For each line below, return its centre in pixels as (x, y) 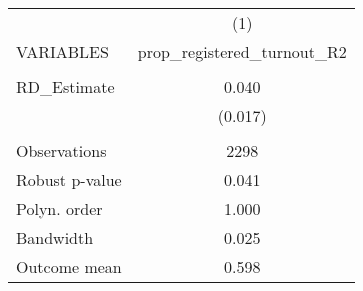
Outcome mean (69, 266)
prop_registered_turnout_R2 (242, 51)
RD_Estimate (65, 86)
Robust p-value (69, 179)
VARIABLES (62, 51)
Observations (61, 150)
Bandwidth (55, 237)
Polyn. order (59, 208)
